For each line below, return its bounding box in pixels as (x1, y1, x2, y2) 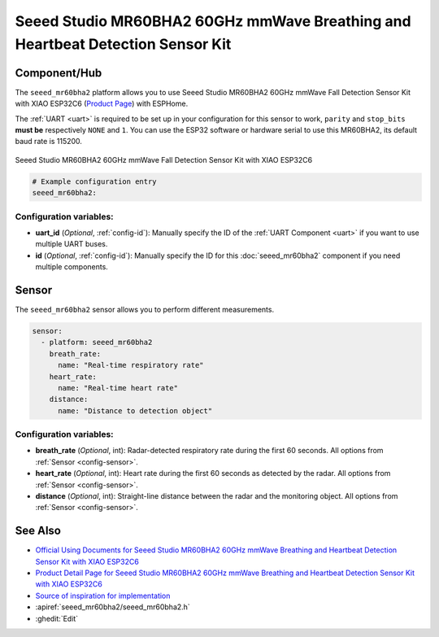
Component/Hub (15, 66, 102, 80)
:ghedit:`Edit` (35, 613, 79, 623)
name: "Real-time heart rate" (58, 383, 179, 392)
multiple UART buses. (35, 239, 108, 249)
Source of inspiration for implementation (35, 591, 171, 600)
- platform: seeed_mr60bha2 (41, 338, 153, 347)
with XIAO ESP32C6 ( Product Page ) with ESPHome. (15, 98, 189, 109)
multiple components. (35, 262, 109, 272)
